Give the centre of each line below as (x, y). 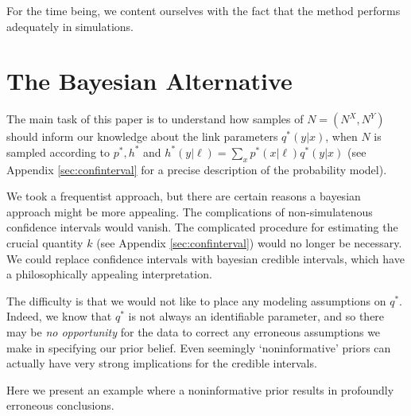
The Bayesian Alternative (149, 81)
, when (341, 136)
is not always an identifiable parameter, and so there (256, 316)
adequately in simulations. (70, 26)
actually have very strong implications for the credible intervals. (162, 363)
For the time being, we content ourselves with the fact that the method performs (204, 10)
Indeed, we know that (59, 316)
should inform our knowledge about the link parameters (142, 136)
